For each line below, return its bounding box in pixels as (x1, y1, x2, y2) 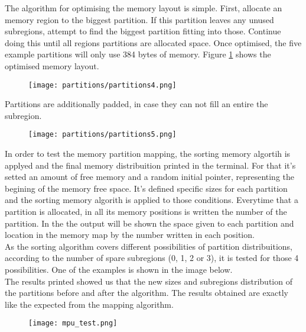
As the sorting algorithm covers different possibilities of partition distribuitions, (5, 240, 293, 252)
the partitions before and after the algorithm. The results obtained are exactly (5, 286, 288, 299)
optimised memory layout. (5, 59, 99, 72)
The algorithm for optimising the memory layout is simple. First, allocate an (5, 2, 282, 14)
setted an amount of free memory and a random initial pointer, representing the (5, 170, 295, 183)
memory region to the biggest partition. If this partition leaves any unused (5, 13, 274, 25)
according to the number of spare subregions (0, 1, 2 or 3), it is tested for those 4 (5, 252, 299, 264)
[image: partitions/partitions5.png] (28, 130, 177, 139)
